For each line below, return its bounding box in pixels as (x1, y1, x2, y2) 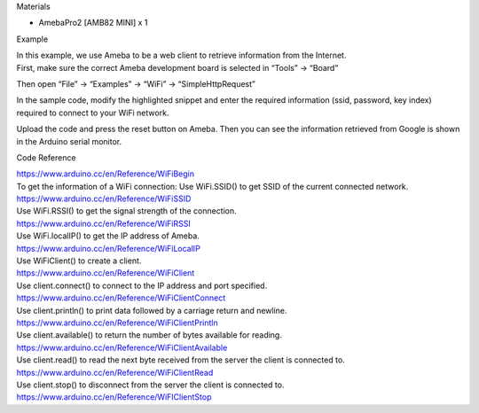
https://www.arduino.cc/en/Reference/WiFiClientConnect (16, 292, 226, 303)
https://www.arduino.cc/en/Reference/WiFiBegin (16, 168, 195, 179)
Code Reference (16, 152, 76, 163)
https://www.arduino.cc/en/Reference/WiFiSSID (16, 193, 192, 204)
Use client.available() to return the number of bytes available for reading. (16, 330, 283, 340)
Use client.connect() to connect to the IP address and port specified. (16, 280, 268, 291)
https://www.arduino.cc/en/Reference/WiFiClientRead (16, 367, 214, 378)
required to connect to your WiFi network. (16, 107, 169, 118)
